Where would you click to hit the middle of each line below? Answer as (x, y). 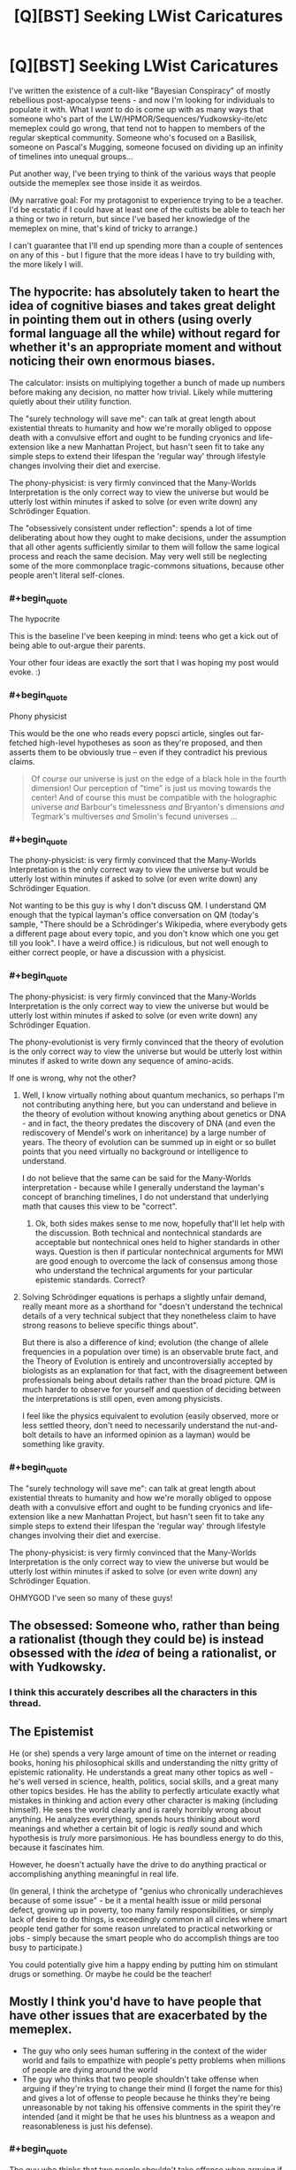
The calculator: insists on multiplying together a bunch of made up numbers (147, 382)
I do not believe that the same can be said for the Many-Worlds (137, 1178)
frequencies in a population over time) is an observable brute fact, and (150, 1352)
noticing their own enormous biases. (112, 362)
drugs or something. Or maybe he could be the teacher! (110, 1974)
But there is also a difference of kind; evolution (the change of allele (145, 1342)
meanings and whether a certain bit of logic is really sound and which (136, 1828)
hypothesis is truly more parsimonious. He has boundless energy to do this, (147, 1837)
